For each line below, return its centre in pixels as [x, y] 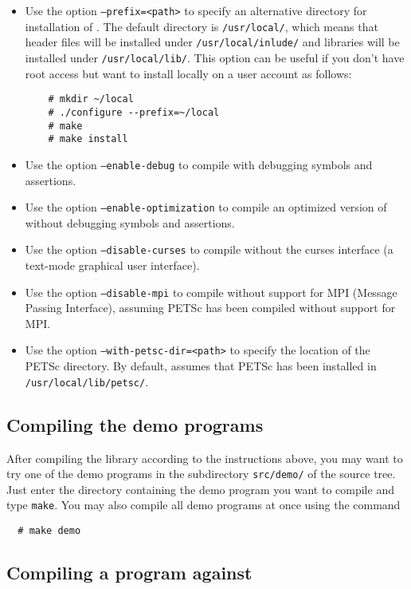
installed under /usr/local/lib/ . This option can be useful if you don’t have [215, 57]
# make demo [49, 531]
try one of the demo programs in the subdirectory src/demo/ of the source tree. [201, 474]
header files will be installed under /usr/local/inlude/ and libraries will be [212, 42]
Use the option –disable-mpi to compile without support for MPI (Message [211, 292]
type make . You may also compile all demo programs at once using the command [204, 505]
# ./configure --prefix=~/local [134, 112]
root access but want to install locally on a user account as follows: [188, 73]
